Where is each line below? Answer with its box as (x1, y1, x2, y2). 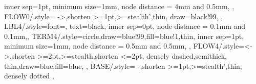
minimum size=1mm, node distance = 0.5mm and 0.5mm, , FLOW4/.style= (4, 40, 245, 51)
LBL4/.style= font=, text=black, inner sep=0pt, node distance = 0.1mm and (4, 21, 246, 31)
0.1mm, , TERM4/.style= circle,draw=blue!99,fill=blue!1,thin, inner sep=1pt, (4, 30, 244, 41)
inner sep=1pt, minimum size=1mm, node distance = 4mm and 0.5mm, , (4, 1, 234, 11)
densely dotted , (4, 70, 54, 81)
